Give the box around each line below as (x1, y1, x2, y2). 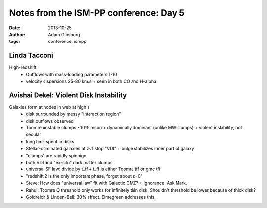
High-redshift (9, 64, 37, 70)
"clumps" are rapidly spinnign (26, 152, 87, 158)
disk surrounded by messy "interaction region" (26, 111, 121, 117)
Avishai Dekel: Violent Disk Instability (9, 91, 127, 99)
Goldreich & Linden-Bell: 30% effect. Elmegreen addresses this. (26, 194, 156, 200)
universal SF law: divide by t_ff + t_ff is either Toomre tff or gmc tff (26, 166, 161, 172)
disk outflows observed (26, 118, 74, 124)
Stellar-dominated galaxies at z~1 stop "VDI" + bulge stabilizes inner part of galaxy (26, 146, 195, 152)
